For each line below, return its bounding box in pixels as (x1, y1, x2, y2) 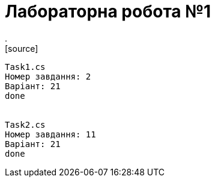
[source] (5, 43, 38, 54)
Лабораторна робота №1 (5, 1, 211, 22)
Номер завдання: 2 (5, 71, 91, 81)
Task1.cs (5, 61, 46, 72)
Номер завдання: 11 (5, 129, 96, 139)
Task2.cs (5, 119, 46, 130)
